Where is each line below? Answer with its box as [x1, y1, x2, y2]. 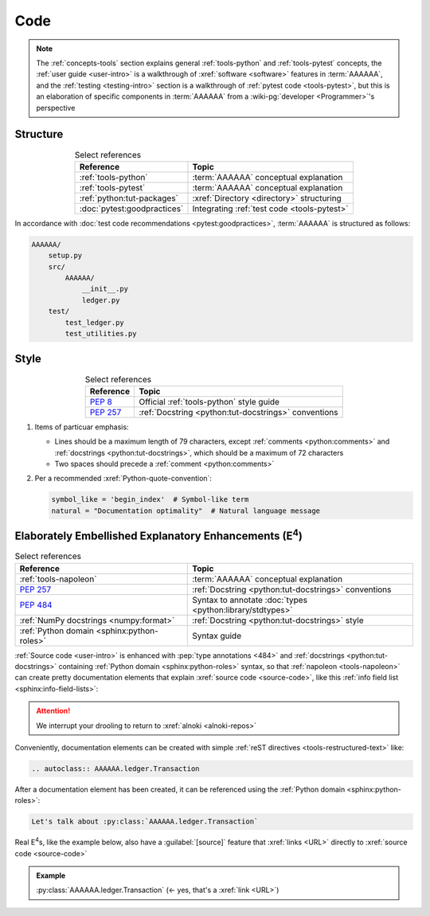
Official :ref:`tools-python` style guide [139, 396, 280, 407]
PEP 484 [19, 599, 53, 610]
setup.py [48, 251, 83, 260]
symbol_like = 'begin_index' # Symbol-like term [51, 495, 249, 504]
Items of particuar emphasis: [34, 422, 129, 432]
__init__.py [81, 284, 129, 294]
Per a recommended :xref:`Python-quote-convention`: [34, 474, 213, 483]
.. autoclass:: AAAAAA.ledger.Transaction [31, 764, 200, 773]
